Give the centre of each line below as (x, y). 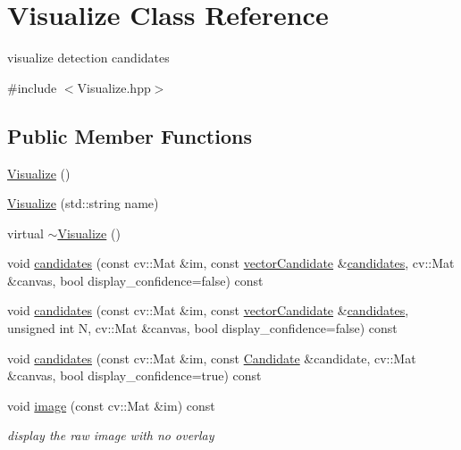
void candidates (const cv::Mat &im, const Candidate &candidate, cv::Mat (212, 358)
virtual (25, 233)
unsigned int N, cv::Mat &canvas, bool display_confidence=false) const (202, 328)
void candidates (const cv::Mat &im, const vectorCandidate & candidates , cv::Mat (231, 263)
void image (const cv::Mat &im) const (111, 405)
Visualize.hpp (114, 87)
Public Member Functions (130, 135)
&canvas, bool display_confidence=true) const (134, 375)
